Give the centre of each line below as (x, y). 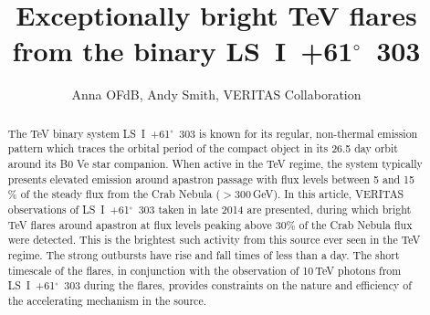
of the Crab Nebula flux (356, 224)
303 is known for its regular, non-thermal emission (299, 133)
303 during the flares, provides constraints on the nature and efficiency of (238, 285)
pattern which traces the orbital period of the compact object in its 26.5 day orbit (203, 148)
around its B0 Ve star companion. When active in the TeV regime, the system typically (215, 164)
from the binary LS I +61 (183, 51)
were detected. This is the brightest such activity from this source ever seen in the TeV (214, 240)
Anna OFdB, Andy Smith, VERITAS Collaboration (216, 94)
